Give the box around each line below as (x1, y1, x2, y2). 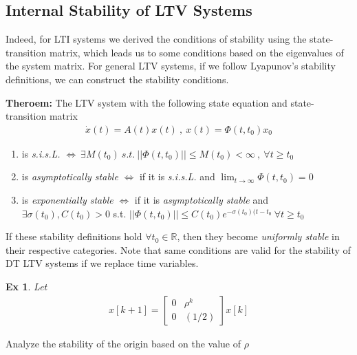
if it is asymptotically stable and (134, 192, 268, 206)
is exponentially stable (21, 192, 113, 206)
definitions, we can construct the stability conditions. (6, 72, 229, 86)
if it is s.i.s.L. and (139, 169, 215, 184)
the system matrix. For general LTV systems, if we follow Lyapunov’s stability (6, 58, 336, 73)
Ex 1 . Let (6, 279, 47, 293)
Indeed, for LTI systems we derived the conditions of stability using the (6, 32, 307, 46)
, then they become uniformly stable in (177, 229, 340, 244)
